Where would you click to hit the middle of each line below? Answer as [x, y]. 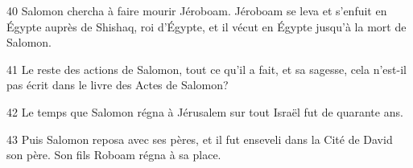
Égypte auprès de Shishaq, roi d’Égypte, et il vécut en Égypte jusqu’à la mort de [206, 26]
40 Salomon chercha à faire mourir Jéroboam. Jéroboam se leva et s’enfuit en [197, 10]
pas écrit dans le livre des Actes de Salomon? [118, 85]
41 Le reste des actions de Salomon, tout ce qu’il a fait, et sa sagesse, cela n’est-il [206, 69]
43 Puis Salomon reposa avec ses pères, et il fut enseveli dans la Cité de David [200, 139]
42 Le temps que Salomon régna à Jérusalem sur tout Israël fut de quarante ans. [205, 111]
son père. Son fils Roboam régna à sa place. [114, 155]
